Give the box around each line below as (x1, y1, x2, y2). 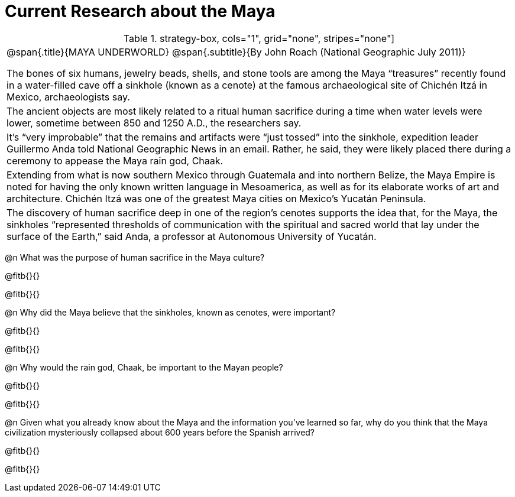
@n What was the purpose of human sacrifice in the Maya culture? (5, 252, 265, 262)
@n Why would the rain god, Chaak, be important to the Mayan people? (5, 362, 283, 372)
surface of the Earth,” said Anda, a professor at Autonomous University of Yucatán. (7, 230, 377, 242)
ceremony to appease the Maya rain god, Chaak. (7, 154, 224, 167)
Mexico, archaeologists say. (7, 90, 130, 103)
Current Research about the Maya (5, 1, 276, 21)
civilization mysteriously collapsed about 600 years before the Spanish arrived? (5, 427, 315, 437)
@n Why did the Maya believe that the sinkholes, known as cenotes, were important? (5, 307, 336, 317)
